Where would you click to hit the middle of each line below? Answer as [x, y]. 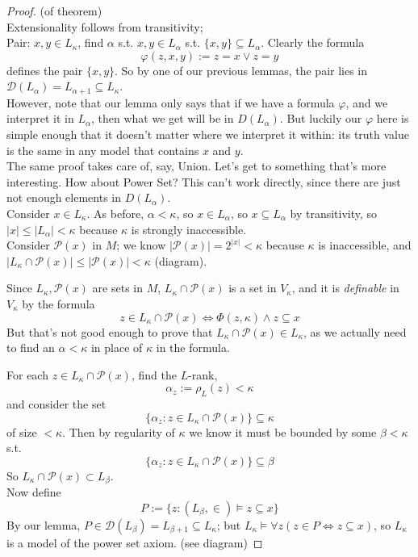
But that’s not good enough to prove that [110, 331]
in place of [117, 348]
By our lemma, [44, 524]
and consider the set [56, 404]
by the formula [59, 303]
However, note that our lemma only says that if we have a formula [171, 102]
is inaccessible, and [365, 245]
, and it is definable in [345, 288]
